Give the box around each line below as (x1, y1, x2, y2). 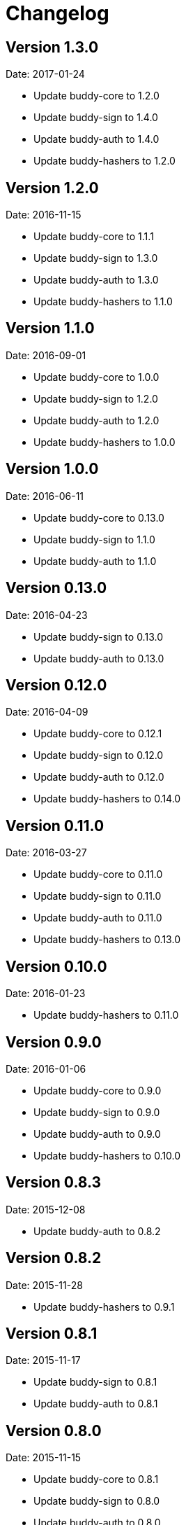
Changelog (6, 1, 109, 25)
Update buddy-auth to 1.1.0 (33, 555, 157, 567)
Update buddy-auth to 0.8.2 (33, 1225, 161, 1237)
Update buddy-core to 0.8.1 (33, 1473, 159, 1486)
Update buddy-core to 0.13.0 (33, 511, 164, 524)
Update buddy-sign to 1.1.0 (33, 533, 155, 545)
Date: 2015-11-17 (6, 1354, 81, 1367)
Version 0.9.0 (6, 1033, 102, 1051)
